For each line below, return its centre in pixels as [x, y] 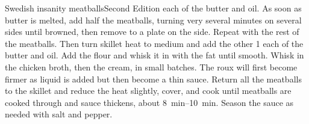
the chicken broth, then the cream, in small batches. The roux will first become [151, 67]
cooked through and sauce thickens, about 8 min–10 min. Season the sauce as [149, 102]
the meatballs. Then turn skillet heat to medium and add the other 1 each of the [154, 43]
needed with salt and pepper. [59, 114]
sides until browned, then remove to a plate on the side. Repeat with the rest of [152, 32]
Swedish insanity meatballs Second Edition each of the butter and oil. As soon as [153, 8]
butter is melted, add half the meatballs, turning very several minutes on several [153, 20]
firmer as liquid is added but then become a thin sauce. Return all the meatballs [153, 79]
